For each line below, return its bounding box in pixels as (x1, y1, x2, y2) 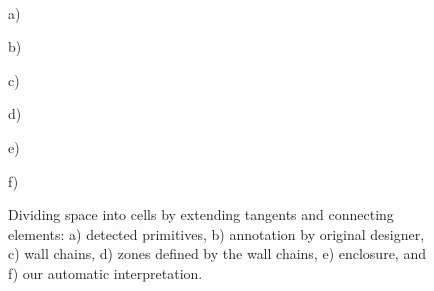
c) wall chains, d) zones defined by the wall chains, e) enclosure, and (8, 243, 426, 264)
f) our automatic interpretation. (8, 262, 203, 283)
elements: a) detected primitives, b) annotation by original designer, (8, 223, 425, 244)
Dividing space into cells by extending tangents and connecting (8, 204, 394, 225)
